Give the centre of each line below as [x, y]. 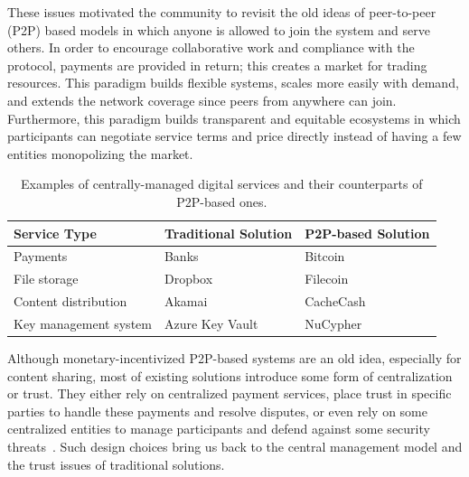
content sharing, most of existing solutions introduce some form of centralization [230, 375]
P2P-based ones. [222, 201]
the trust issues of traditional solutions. [116, 464]
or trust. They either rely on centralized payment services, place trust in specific [230, 393]
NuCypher [333, 323]
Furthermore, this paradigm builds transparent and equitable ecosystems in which [234, 118]
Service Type [55, 233]
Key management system [83, 323]
